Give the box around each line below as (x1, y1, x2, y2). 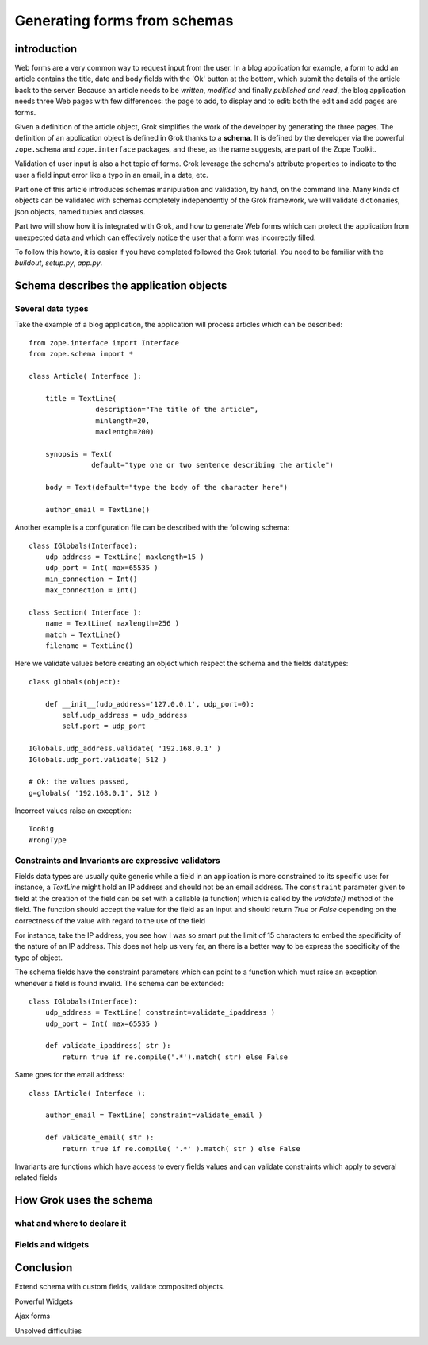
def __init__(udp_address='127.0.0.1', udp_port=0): (44, 699, 255, 708)
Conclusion (14, 1261, 73, 1274)
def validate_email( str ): (44, 1133, 155, 1143)
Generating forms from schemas (14, 12, 234, 29)
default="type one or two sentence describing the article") (91, 461, 334, 470)
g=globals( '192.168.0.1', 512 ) (29, 788, 159, 797)
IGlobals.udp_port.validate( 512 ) (29, 755, 167, 764)
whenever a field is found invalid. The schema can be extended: (14, 978, 224, 988)
